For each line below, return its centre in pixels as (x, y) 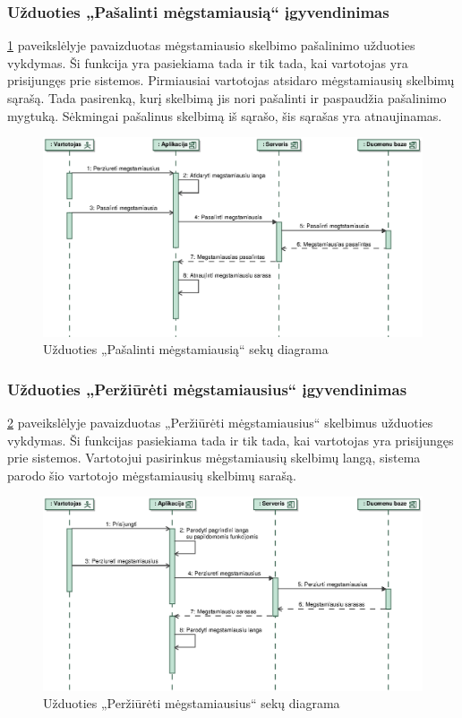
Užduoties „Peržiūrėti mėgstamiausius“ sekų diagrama (192, 703)
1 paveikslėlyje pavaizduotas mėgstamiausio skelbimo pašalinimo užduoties (211, 45)
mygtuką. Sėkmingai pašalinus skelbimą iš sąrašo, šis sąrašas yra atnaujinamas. (225, 115)
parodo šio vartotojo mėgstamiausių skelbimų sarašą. (152, 475)
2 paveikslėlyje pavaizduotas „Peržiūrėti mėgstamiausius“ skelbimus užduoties (220, 422)
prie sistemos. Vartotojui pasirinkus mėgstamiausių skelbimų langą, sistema (214, 458)
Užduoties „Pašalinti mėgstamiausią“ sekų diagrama (186, 349)
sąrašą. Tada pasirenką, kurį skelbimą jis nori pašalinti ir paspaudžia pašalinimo (227, 98)
